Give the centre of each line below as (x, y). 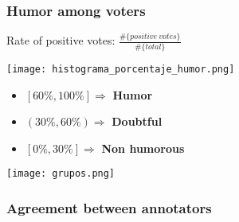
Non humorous (143, 148)
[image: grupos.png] (61, 174)
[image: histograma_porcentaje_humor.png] (121, 69)
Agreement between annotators (109, 207)
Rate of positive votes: (61, 40)
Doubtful (137, 121)
